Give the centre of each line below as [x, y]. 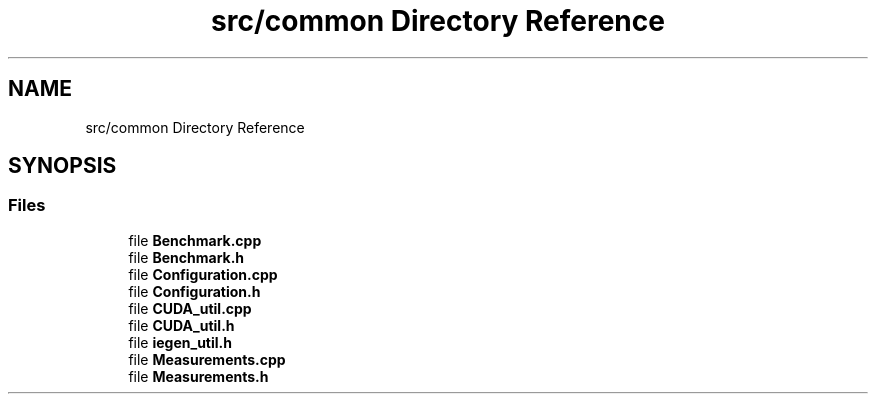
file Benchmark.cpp [195, 240]
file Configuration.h [194, 291]
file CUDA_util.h [181, 325]
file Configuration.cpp [203, 274]
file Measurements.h [198, 376]
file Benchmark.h [186, 257]
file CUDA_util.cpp [190, 308]
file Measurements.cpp [207, 359]
